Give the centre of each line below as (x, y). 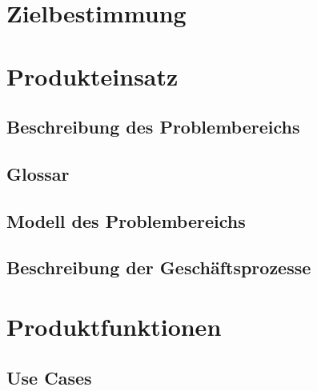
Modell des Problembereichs (126, 220)
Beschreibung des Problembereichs (153, 127)
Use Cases (49, 377)
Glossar (38, 173)
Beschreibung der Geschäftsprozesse (159, 267)
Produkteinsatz (92, 76)
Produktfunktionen (114, 327)
